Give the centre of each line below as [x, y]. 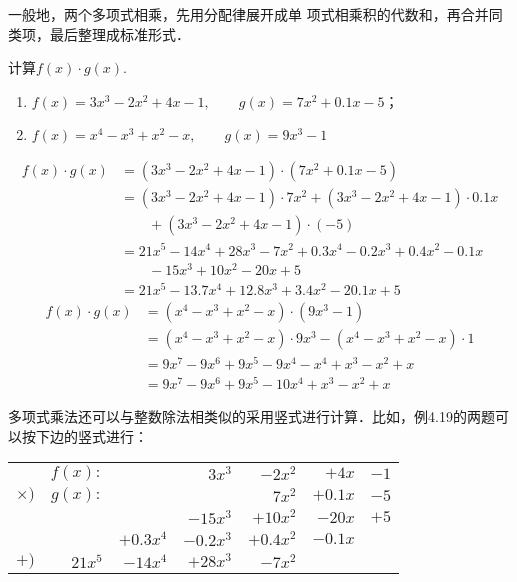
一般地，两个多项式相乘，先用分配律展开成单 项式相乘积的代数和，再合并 [248, 14]
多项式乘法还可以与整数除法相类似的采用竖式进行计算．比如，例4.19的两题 [251, 416]
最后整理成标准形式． [119, 33]
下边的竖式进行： [91, 435]
